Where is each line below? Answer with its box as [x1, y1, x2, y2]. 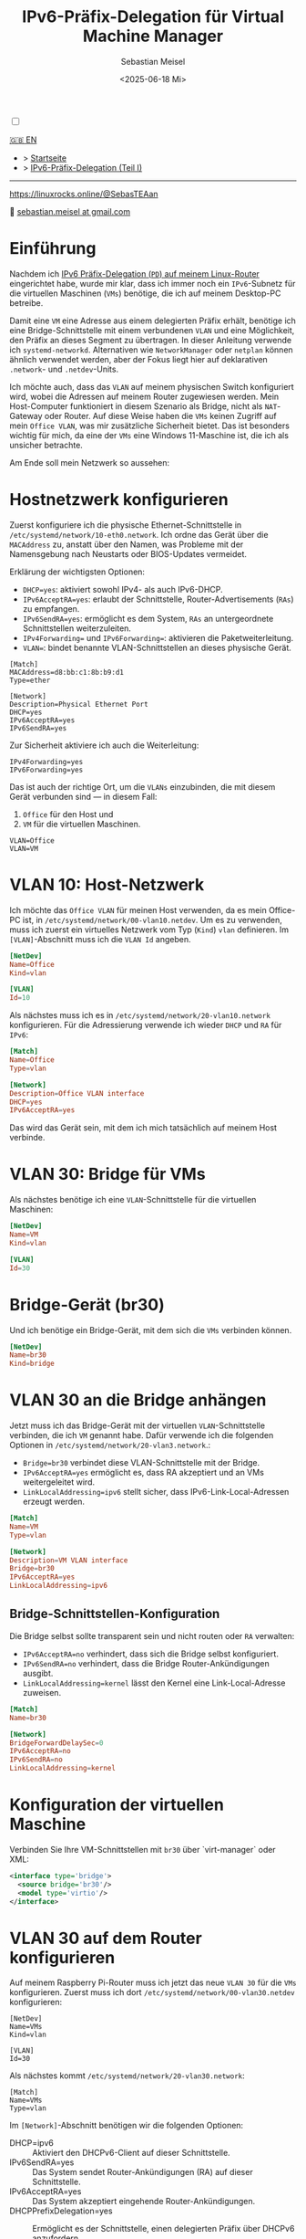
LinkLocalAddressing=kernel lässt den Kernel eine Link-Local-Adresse [22, 1677, 286, 1688]
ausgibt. [22, 1667, 54, 1678]
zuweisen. [22, 1687, 62, 1698]
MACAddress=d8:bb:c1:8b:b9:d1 [9, 667, 125, 677]
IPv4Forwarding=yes [9, 757, 84, 766]
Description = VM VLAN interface [9, 1555, 128, 1565]
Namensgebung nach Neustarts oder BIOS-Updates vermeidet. [9, 548, 248, 559]
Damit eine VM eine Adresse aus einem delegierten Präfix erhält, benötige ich [9, 315, 296, 326]
